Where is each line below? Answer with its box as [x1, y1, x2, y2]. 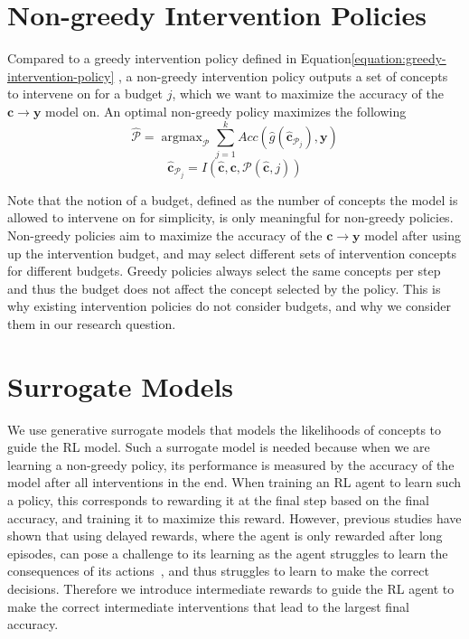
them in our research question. [7, 314, 176, 333]
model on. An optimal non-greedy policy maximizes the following [45, 101, 407, 120]
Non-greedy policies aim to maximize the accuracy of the [7, 225, 323, 244]
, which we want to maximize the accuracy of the [172, 84, 445, 103]
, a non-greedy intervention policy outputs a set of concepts [117, 66, 448, 85]
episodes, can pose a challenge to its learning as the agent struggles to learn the [7, 543, 448, 562]
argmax [161, 131, 202, 145]
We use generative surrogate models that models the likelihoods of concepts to [7, 419, 442, 438]
